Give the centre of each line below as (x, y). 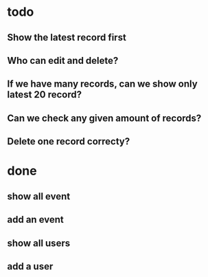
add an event (35, 220)
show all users (39, 243)
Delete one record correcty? (69, 142)
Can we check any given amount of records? (104, 118)
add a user (30, 266)
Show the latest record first (67, 37)
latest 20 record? (45, 95)
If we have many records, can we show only (102, 84)
